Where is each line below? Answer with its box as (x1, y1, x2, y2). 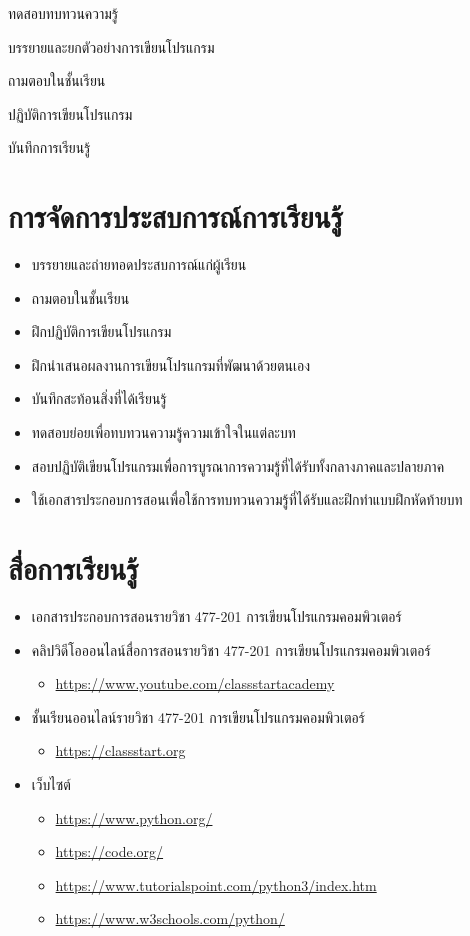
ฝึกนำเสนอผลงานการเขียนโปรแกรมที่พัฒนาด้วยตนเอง (31, 354, 311, 375)
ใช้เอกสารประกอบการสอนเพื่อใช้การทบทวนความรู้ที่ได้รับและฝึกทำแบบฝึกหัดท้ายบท (31, 489, 463, 510)
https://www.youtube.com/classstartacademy (55, 673, 335, 694)
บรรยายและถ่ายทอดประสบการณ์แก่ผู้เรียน (31, 254, 247, 275)
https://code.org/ (55, 841, 164, 862)
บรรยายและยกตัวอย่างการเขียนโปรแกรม (8, 36, 215, 57)
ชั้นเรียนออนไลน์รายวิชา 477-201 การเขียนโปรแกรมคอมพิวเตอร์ (31, 706, 365, 727)
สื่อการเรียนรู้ (8, 548, 139, 589)
